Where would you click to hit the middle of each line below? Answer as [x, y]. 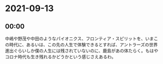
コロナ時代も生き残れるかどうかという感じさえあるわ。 [60, 57]
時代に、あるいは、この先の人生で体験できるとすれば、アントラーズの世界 [83, 45]
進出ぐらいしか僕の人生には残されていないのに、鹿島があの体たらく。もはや [82, 51]
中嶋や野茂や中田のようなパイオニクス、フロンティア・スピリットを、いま [80, 39]
